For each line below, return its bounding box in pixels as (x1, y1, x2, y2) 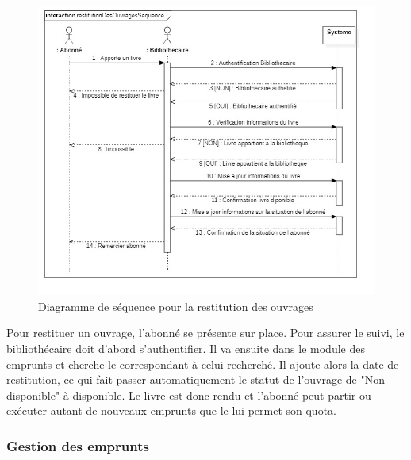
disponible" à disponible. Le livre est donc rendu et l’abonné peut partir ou (6, 386, 371, 403)
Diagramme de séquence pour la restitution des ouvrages (38, 297, 313, 314)
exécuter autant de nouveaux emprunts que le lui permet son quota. (6, 402, 336, 419)
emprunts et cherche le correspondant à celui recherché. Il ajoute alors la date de (6, 355, 399, 372)
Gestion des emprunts (6, 435, 149, 455)
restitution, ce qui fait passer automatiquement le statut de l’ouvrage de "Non (6, 371, 385, 388)
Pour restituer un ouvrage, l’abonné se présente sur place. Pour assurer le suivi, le (6, 324, 405, 341)
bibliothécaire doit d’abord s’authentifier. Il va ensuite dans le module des (6, 339, 365, 356)
